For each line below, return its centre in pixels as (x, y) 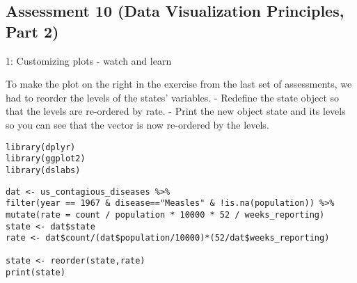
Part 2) (32, 31)
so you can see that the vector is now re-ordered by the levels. (137, 124)
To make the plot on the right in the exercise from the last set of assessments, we (179, 84)
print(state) (35, 273)
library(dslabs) (43, 170)
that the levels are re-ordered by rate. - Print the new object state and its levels (176, 111)
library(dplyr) (41, 147)
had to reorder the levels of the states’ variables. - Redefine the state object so (173, 97)
